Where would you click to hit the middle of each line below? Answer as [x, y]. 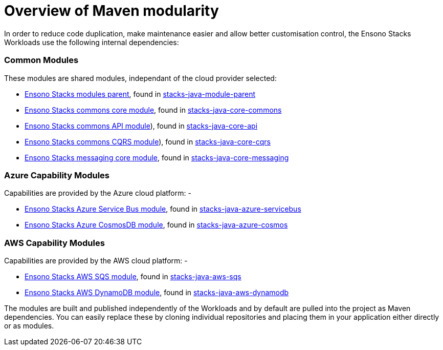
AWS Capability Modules [54, 243]
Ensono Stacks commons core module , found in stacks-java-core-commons [153, 110]
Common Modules [41, 60]
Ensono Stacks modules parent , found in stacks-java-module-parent [140, 94]
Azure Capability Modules [57, 175]
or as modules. [29, 326]
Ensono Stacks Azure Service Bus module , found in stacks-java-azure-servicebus [163, 209]
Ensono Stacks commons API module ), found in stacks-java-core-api [141, 126]
